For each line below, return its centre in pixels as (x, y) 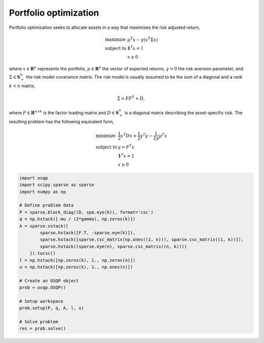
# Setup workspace (41, 301)
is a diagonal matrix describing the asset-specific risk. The (184, 113)
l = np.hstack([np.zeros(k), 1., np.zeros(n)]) (77, 260)
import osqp (34, 178)
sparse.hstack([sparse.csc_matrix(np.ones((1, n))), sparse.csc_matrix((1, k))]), (142, 240)
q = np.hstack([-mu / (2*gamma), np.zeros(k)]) (77, 219)
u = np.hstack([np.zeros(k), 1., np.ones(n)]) (76, 267)
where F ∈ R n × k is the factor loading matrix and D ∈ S (64, 113)
